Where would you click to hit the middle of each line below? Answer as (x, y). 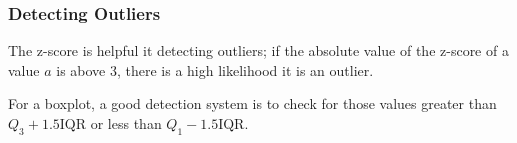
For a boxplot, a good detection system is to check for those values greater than (252, 103)
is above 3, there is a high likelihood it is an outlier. (215, 69)
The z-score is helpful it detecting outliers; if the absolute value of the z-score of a (258, 50)
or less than (126, 123)
